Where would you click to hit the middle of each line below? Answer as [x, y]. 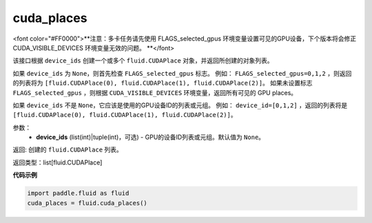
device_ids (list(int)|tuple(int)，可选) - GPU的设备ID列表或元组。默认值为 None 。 [151, 137]
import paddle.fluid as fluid [78, 193]
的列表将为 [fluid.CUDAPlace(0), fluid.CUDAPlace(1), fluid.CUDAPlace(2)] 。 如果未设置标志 [163, 83]
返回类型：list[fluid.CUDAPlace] [58, 162]
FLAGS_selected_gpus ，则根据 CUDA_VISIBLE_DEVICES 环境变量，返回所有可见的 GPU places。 [155, 92]
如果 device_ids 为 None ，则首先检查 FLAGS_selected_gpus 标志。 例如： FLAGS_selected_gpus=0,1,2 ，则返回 [182, 73]
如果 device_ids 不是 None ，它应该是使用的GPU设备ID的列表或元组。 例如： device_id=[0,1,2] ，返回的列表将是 [180, 105]
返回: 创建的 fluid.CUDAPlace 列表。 [68, 150]
